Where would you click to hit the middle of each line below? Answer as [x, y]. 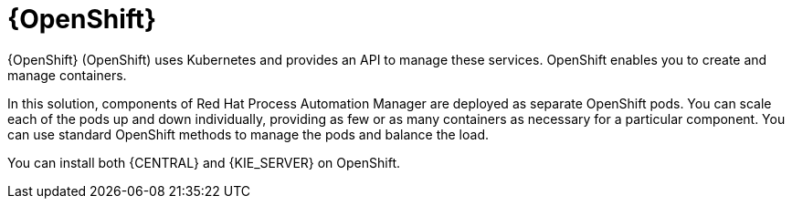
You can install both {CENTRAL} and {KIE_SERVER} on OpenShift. [204, 162]
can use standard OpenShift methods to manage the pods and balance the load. [248, 134]
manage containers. [67, 75]
